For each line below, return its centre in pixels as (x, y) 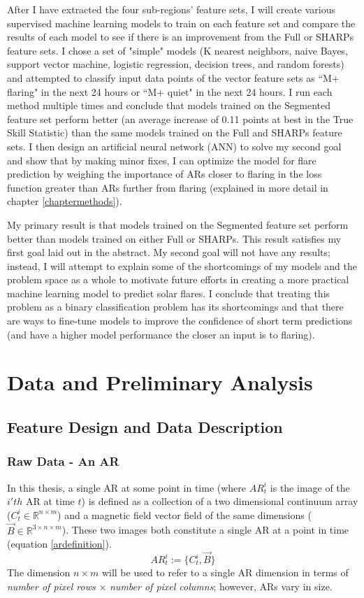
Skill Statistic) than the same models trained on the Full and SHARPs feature (175, 133)
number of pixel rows (51, 586)
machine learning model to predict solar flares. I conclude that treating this (169, 293)
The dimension (39, 572)
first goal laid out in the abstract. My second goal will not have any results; (169, 252)
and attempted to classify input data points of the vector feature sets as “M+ (173, 77)
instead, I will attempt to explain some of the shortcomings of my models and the (182, 265)
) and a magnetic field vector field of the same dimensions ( (184, 514)
